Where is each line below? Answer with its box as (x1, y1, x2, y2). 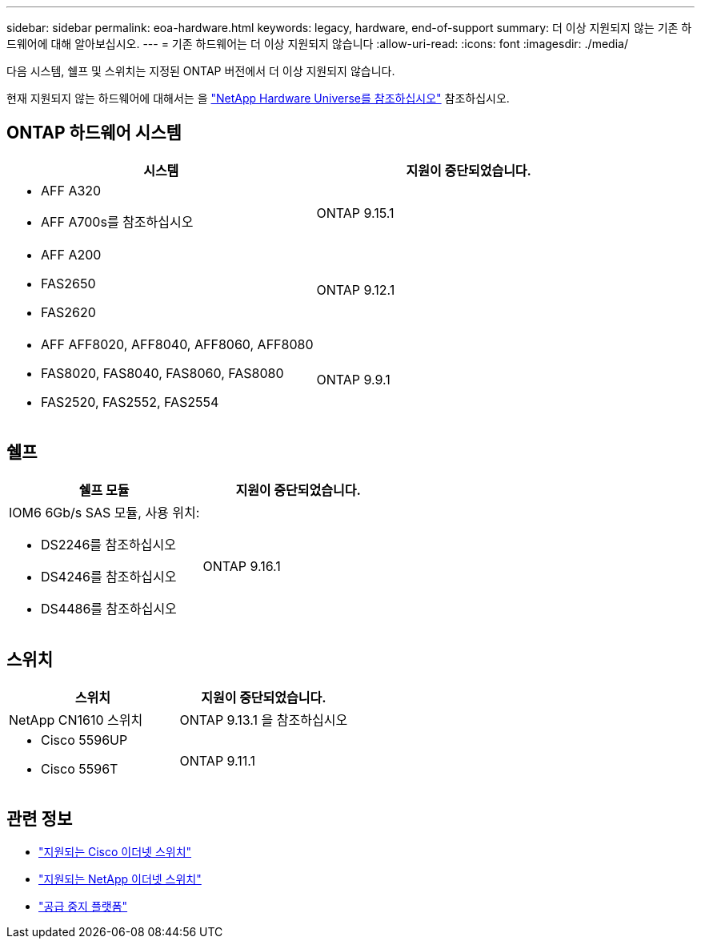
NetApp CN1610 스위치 (9, 711, 143, 728)
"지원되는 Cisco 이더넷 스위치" (38, 845, 192, 859)
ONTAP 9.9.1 (316, 371, 391, 388)
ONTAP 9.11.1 (179, 752, 256, 769)
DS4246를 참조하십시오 (41, 568, 177, 585)
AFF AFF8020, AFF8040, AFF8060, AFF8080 (41, 336, 314, 352)
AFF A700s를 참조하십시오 (41, 213, 194, 230)
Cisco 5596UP (41, 731, 128, 748)
